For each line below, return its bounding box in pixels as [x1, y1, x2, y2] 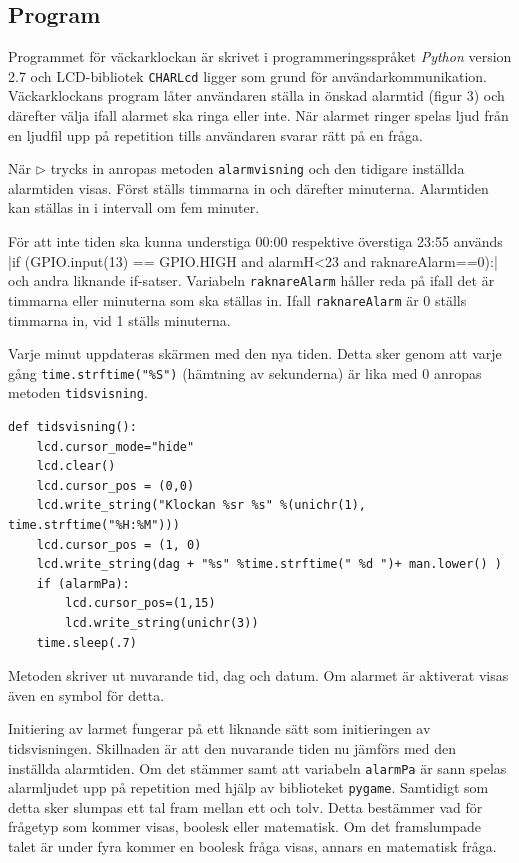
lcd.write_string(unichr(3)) [65, 616, 259, 631]
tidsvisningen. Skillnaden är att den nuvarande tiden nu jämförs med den [8, 737, 457, 758]
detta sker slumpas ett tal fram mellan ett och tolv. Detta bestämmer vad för [8, 796, 483, 817]
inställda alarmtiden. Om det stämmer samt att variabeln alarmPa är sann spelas [8, 757, 507, 778]
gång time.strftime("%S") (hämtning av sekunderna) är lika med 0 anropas [8, 362, 482, 383]
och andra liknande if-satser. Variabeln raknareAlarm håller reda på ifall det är [8, 270, 495, 291]
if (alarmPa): [36, 576, 130, 591]
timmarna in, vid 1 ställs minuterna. [8, 309, 231, 330]
